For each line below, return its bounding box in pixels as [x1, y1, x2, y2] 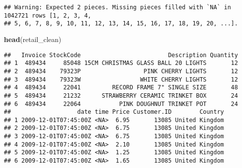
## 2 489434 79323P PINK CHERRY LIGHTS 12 [4, 67, 238, 75]
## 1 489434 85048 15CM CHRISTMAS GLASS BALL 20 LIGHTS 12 [4, 60, 238, 67]
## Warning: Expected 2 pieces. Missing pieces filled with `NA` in [4, 4, 231, 11]
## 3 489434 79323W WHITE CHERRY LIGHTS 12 [4, 76, 238, 83]
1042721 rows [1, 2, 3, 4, [4, 12, 91, 19]
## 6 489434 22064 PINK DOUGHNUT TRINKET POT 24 [4, 100, 238, 107]
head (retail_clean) [4, 34, 61, 44]
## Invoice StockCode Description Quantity [4, 51, 238, 59]
